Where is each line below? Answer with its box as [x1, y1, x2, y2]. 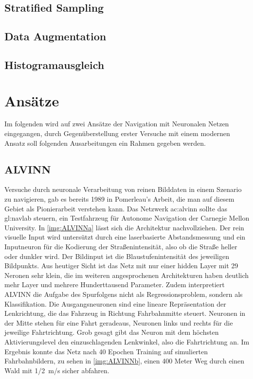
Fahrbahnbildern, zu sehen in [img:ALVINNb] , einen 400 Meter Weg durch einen [4, 356, 245, 366]
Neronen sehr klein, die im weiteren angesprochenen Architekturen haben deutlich [4, 270, 249, 280]
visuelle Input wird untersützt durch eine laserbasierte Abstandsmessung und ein [4, 232, 246, 242]
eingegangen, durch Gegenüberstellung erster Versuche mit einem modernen [4, 128, 230, 138]
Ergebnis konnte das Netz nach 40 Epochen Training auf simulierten [4, 346, 208, 356]
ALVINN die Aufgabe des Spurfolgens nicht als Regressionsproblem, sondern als [4, 289, 243, 299]
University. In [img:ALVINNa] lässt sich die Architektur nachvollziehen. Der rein [4, 222, 244, 232]
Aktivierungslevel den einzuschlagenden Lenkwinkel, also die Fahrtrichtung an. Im [4, 336, 250, 346]
